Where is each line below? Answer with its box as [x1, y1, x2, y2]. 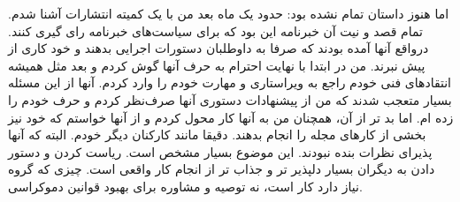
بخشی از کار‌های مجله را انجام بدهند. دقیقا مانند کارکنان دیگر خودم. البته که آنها [8, 125, 426, 144]
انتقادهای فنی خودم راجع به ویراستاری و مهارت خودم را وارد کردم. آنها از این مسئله [8, 73, 452, 92]
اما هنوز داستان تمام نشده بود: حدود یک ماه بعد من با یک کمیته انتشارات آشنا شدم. [8, 4, 449, 22]
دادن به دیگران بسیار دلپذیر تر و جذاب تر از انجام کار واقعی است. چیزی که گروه [8, 160, 435, 178]
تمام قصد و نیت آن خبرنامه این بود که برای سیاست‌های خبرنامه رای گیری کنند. [8, 21, 424, 40]
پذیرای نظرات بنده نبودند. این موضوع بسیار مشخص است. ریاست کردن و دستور [8, 142, 433, 161]
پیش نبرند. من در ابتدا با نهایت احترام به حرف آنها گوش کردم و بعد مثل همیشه [8, 56, 425, 74]
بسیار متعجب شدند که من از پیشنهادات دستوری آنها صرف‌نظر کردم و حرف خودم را [8, 90, 452, 108]
